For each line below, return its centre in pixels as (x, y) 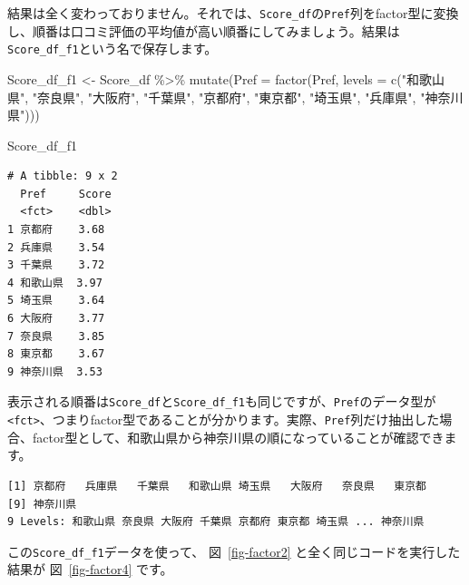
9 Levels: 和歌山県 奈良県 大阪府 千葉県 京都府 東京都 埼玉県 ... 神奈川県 (216, 522)
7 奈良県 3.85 (56, 336)
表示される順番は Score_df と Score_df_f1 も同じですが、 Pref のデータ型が (222, 401)
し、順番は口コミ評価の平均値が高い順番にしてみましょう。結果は (204, 30)
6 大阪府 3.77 (56, 319)
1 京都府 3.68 (56, 230)
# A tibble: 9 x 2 (63, 176)
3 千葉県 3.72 (56, 265)
